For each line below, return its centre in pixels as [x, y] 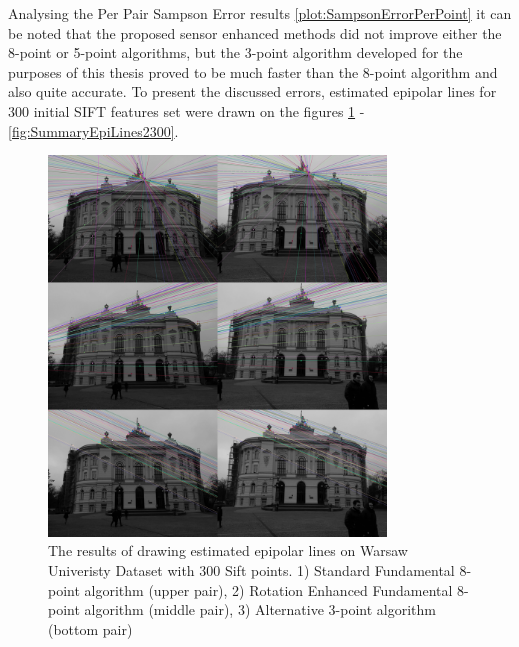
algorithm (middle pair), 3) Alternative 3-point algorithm [260, 609]
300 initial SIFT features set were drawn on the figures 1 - [186, 110]
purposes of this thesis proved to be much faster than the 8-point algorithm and [253, 71]
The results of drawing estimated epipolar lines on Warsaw [228, 550]
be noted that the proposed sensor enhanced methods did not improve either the [255, 32]
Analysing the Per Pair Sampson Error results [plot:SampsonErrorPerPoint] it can [260, 13]
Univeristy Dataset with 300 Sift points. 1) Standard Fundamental [251, 570]
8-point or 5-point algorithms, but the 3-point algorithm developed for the [235, 52]
